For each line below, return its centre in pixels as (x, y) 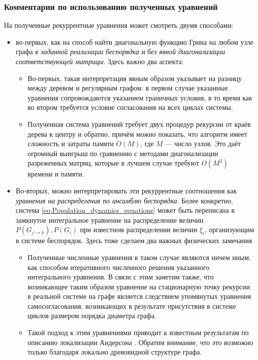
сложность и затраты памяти (71, 143)
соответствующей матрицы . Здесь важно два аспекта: (100, 61)
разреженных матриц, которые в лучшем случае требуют (113, 163)
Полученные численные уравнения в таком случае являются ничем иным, (139, 257)
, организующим (229, 229)
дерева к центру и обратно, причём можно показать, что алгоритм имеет (137, 134)
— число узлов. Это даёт (203, 143)
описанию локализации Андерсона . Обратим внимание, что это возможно (140, 342)
